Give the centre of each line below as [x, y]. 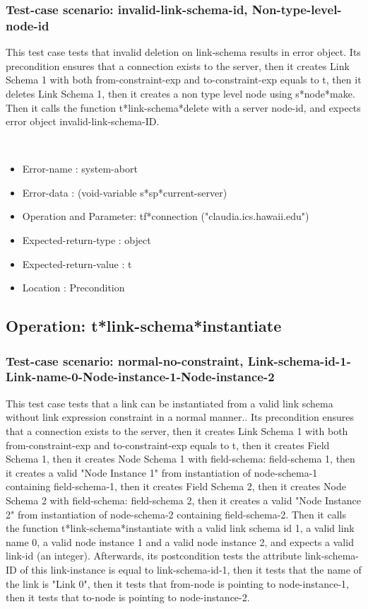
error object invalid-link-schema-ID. [83, 121]
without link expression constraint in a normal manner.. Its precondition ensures [180, 417]
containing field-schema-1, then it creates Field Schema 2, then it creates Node [176, 486]
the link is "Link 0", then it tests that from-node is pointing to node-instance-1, [177, 583]
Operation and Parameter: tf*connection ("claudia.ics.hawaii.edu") [166, 216]
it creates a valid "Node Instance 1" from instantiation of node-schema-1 [162, 472]
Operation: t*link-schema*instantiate [144, 326]
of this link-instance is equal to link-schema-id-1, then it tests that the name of [191, 569]
